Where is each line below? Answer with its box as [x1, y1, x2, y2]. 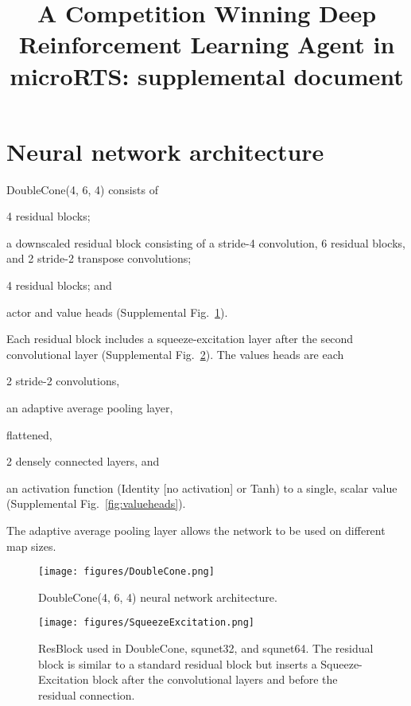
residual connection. [38, 686, 135, 703]
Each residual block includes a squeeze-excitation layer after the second [6, 330, 354, 347]
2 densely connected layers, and [6, 453, 160, 470]
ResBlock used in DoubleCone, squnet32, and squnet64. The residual [38, 640, 374, 657]
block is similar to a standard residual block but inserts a [38, 655, 317, 672]
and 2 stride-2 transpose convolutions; [6, 250, 192, 267]
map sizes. [6, 537, 56, 554]
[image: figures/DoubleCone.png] [38, 566, 215, 578]
